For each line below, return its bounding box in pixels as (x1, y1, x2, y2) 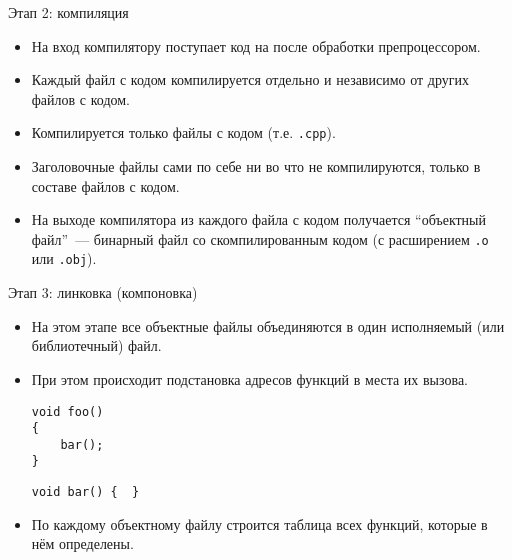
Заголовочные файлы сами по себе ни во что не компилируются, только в (31, 156, 481, 177)
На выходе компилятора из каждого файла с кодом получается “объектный (31, 209, 487, 230)
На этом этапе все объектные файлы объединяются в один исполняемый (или (31, 315, 505, 336)
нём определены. (31, 533, 134, 554)
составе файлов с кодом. (31, 175, 180, 196)
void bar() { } (31, 485, 140, 500)
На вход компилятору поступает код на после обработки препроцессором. (31, 35, 481, 56)
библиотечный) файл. (31, 335, 162, 356)
